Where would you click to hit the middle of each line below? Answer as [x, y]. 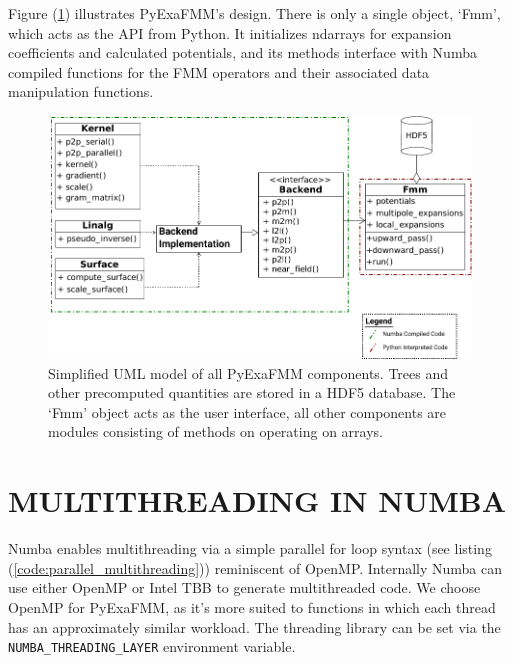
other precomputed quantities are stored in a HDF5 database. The [252, 392]
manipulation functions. [81, 91]
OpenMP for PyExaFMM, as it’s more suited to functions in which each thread [252, 606]
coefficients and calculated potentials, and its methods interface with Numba [242, 52]
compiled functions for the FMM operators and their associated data [219, 71]
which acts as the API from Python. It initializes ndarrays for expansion [230, 32]
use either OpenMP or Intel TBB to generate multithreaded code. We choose [244, 587]
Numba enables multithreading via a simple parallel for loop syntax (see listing [250, 548]
